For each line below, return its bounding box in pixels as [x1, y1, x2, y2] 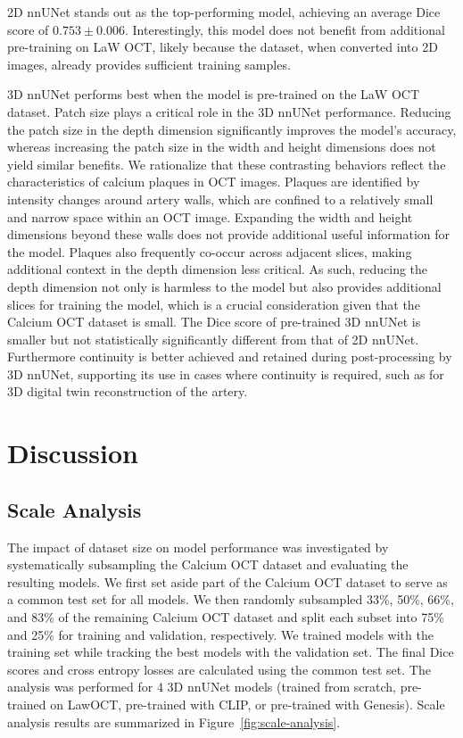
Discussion [7, 435, 138, 471]
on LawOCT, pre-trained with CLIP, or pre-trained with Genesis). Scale [50, 694, 445, 713]
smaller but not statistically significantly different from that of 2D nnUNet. [7, 329, 419, 348]
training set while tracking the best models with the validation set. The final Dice [7, 643, 454, 661]
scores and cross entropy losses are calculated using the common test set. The [7, 659, 431, 678]
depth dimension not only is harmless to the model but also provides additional [7, 277, 442, 295]
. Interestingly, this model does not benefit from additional [124, 20, 445, 38]
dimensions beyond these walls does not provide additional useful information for [7, 225, 451, 244]
